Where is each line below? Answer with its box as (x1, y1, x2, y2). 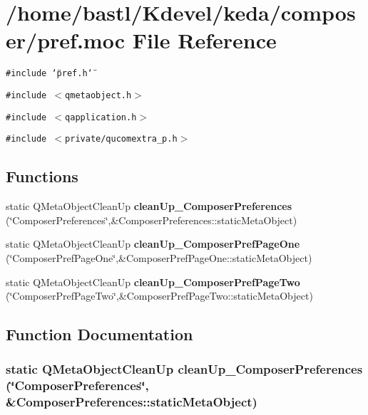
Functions (6, 165, 78, 187)
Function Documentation (6, 323, 193, 345)
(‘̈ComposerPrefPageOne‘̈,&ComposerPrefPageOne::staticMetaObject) (6, 250, 312, 265)
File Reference (132, 26, 277, 55)
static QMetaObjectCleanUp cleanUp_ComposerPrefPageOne (6, 236, 300, 251)
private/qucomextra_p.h (65, 134, 178, 145)
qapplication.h (65, 112, 137, 122)
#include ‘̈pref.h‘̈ (6, 68, 93, 79)
